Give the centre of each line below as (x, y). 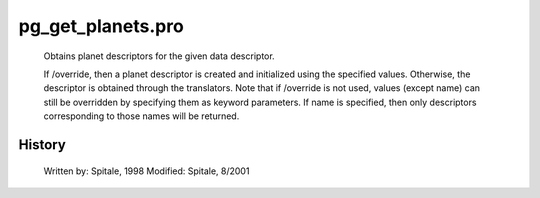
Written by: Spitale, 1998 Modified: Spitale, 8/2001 (146, 171)
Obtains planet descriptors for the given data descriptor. (159, 56)
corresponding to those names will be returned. (141, 116)
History (42, 144)
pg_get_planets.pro (101, 26)
